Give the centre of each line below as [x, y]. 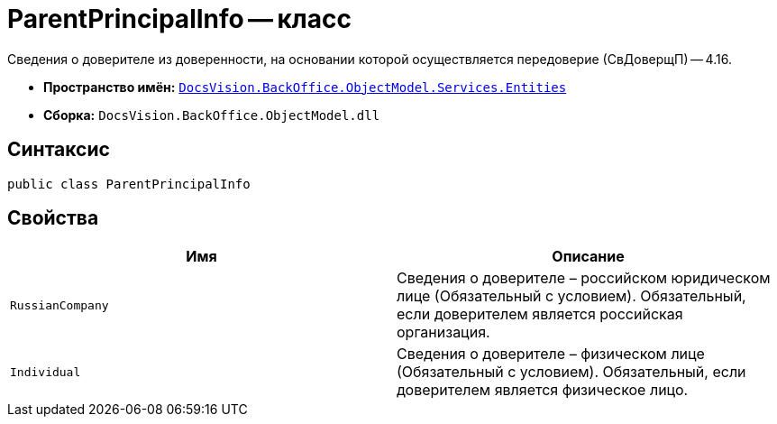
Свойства [53, 218]
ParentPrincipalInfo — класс [179, 19]
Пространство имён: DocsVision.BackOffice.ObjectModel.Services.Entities [305, 87]
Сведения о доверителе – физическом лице [551, 354]
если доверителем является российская [540, 314]
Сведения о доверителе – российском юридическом [584, 278]
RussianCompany [59, 305]
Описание [588, 257]
